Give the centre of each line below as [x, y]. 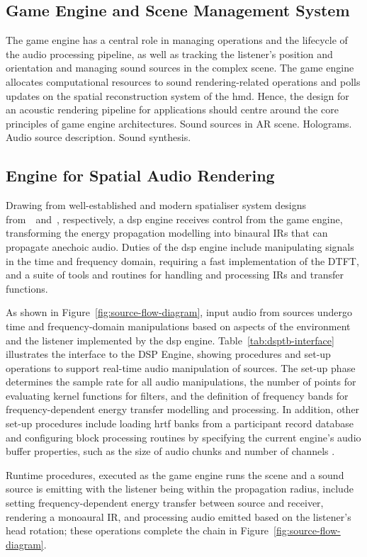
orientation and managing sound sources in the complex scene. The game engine [180, 68]
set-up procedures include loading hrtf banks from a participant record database [180, 423]
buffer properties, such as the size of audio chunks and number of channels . [170, 451]
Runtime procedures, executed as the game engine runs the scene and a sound [175, 474]
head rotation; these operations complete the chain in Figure [137, 530]
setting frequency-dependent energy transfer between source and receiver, [165, 503]
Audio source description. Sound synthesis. [98, 137]
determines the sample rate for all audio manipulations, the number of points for [181, 382]
